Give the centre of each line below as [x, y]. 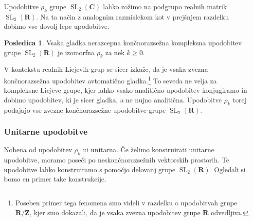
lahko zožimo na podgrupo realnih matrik [165, 6]
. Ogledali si [228, 169]
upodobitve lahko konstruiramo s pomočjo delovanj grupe [90, 169]
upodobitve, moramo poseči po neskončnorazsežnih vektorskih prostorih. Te [117, 160]
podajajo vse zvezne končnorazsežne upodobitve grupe [85, 110]
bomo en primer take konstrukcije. [55, 179]
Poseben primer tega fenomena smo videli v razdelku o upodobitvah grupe [126, 202]
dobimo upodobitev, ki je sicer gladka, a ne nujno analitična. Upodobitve [113, 99]
